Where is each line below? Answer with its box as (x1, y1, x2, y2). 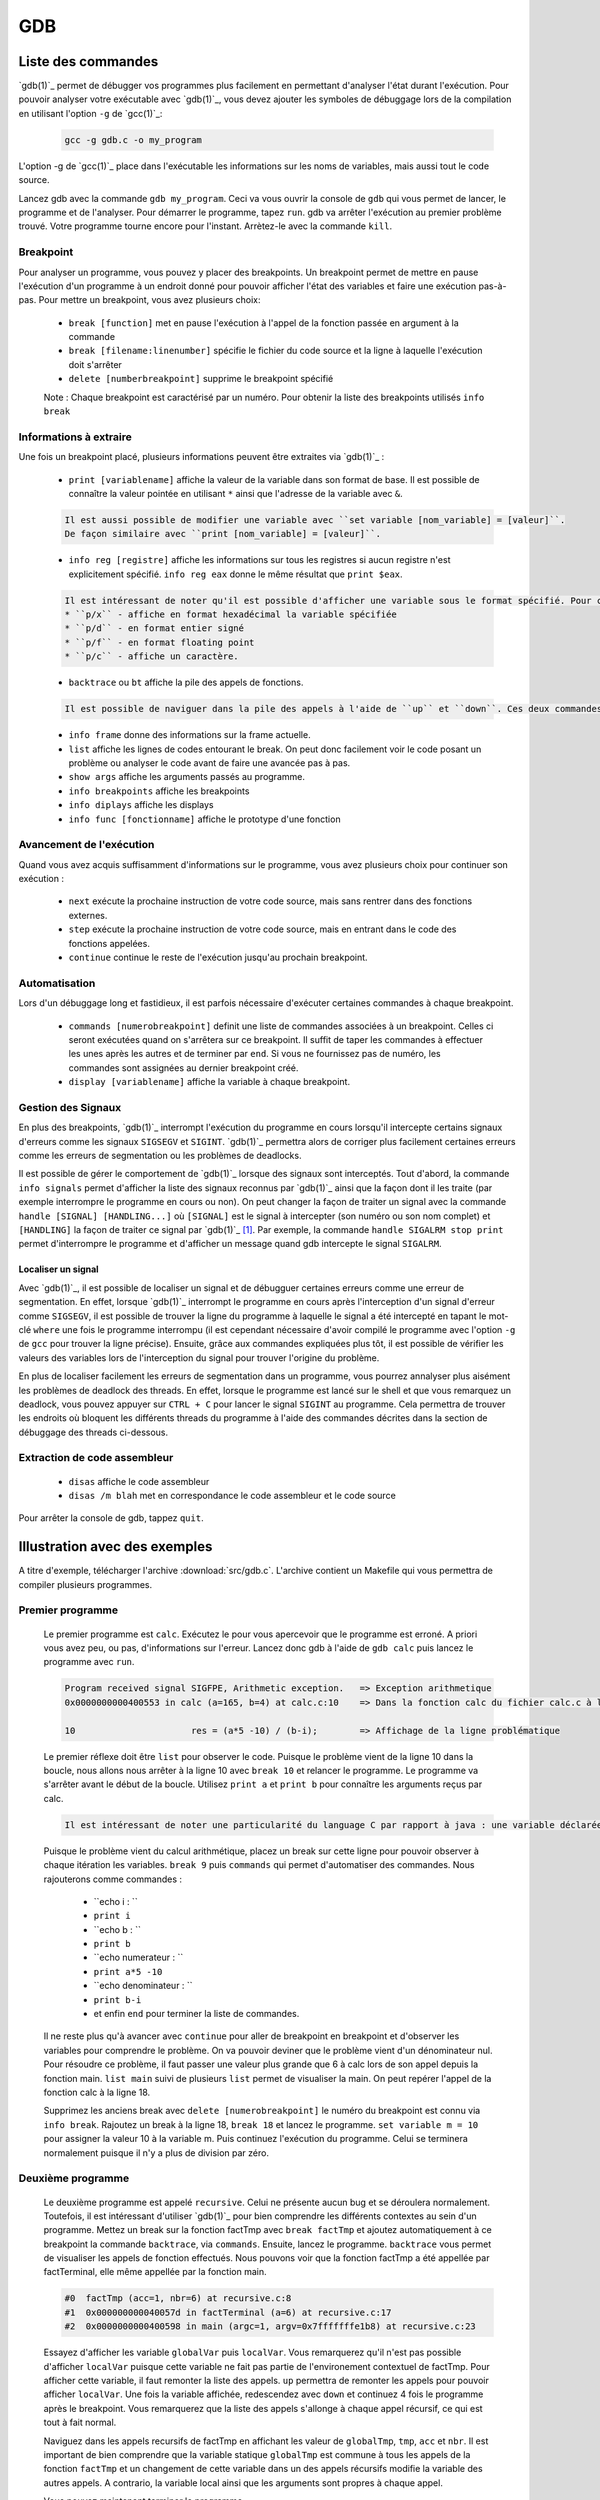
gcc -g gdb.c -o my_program (64, 134, 202, 145)
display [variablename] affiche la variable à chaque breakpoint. (68, 1076, 350, 1088)
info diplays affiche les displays (68, 799, 214, 811)
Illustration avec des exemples (18, 1538, 213, 1555)
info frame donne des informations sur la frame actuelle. (68, 729, 311, 741)
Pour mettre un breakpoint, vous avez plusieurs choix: (38, 294, 261, 306)
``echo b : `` (93, 1923, 142, 1935)
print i (93, 1910, 132, 1922)
